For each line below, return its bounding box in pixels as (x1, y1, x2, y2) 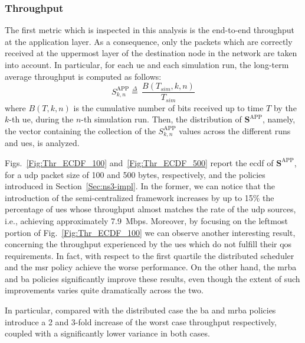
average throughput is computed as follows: (5, 70, 162, 82)
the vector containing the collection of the (5, 124, 156, 137)
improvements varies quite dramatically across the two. (5, 284, 204, 296)
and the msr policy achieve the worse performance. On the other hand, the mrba (5, 261, 297, 273)
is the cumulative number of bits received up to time (73, 101, 264, 114)
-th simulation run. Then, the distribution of (81, 113, 242, 125)
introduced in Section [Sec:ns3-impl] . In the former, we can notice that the (5, 180, 275, 192)
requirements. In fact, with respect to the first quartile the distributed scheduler (5, 249, 294, 261)
